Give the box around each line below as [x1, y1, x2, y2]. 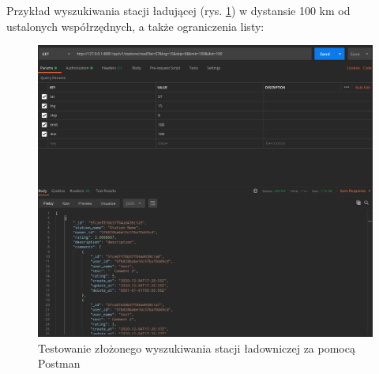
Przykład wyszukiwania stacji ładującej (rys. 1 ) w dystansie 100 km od [6, 2, 351, 18]
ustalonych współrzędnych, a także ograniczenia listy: [6, 17, 265, 34]
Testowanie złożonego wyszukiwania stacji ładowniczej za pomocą [38, 339, 355, 356]
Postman [38, 355, 81, 372]
